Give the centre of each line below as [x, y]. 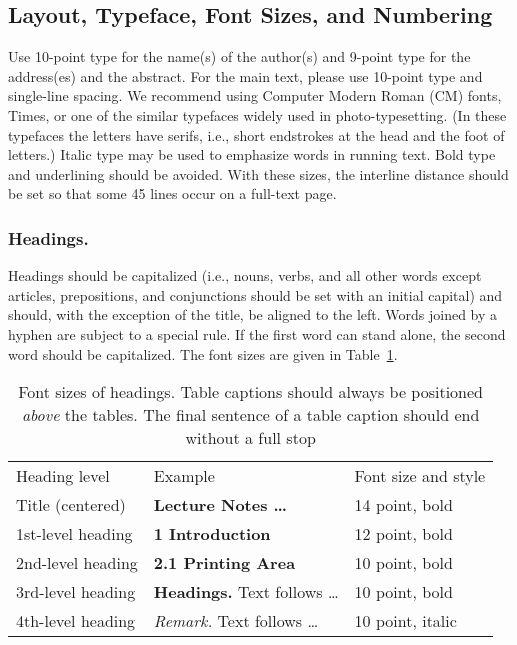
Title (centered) [71, 505]
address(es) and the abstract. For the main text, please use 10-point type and [245, 75]
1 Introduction [212, 534]
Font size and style [420, 476]
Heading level [63, 476]
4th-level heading [76, 621]
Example [184, 476]
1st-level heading [74, 534]
